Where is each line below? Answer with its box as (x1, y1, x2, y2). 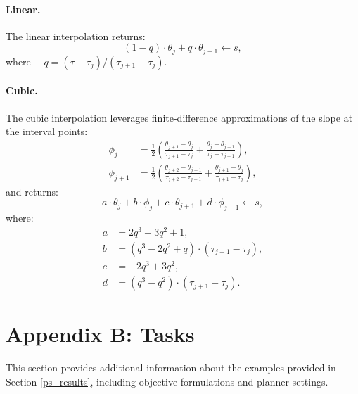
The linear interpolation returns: (6, 28, 146, 43)
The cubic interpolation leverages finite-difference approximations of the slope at (6, 110, 353, 125)
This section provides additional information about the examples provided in (6, 360, 336, 375)
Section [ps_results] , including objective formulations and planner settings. (6, 374, 328, 388)
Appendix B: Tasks (6, 319, 195, 348)
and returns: (6, 184, 58, 198)
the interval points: (6, 124, 88, 139)
